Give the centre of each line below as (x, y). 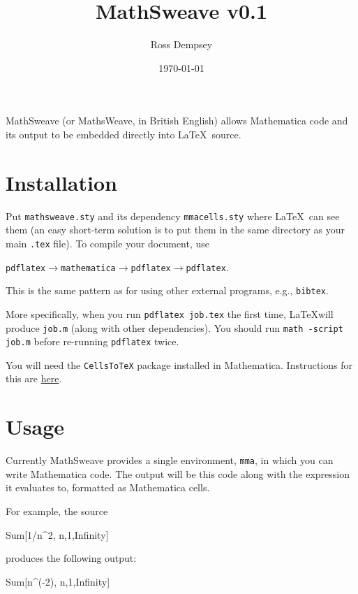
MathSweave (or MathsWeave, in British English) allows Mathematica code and (177, 121)
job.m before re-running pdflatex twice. (92, 341)
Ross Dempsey (181, 44)
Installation (61, 182)
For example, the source (57, 511)
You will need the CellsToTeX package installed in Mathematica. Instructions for (179, 364)
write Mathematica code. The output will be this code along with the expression (178, 473)
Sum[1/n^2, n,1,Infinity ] (57, 534)
